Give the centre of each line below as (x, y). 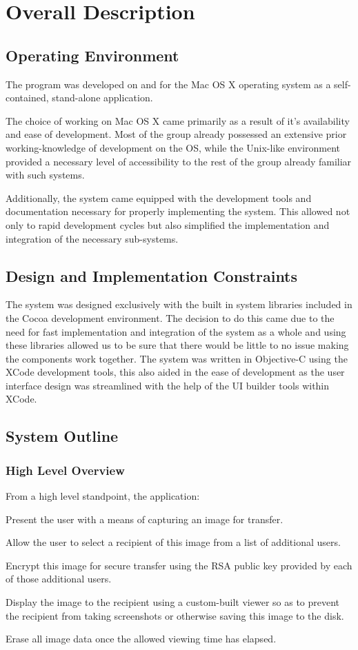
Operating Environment (92, 55)
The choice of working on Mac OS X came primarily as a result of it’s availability (178, 120)
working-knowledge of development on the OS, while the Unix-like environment (173, 147)
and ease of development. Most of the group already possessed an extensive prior (176, 134)
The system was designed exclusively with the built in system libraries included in (179, 304)
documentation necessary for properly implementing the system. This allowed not (178, 211)
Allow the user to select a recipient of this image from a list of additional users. (173, 542)
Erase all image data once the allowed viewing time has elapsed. (141, 639)
